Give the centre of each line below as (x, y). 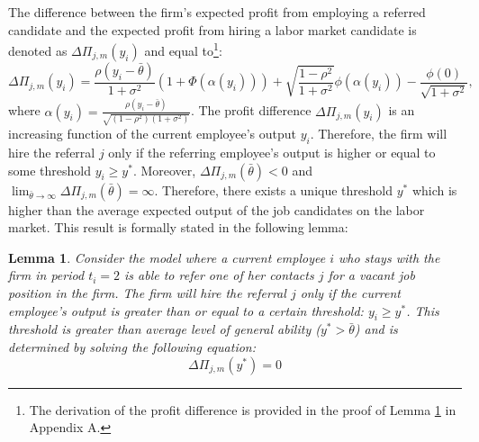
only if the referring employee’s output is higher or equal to (272, 153)
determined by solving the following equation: (132, 347)
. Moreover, (164, 170)
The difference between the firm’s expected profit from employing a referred (217, 12)
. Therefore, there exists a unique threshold (273, 189)
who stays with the (389, 257)
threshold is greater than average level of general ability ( (164, 329)
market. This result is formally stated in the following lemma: (178, 227)
